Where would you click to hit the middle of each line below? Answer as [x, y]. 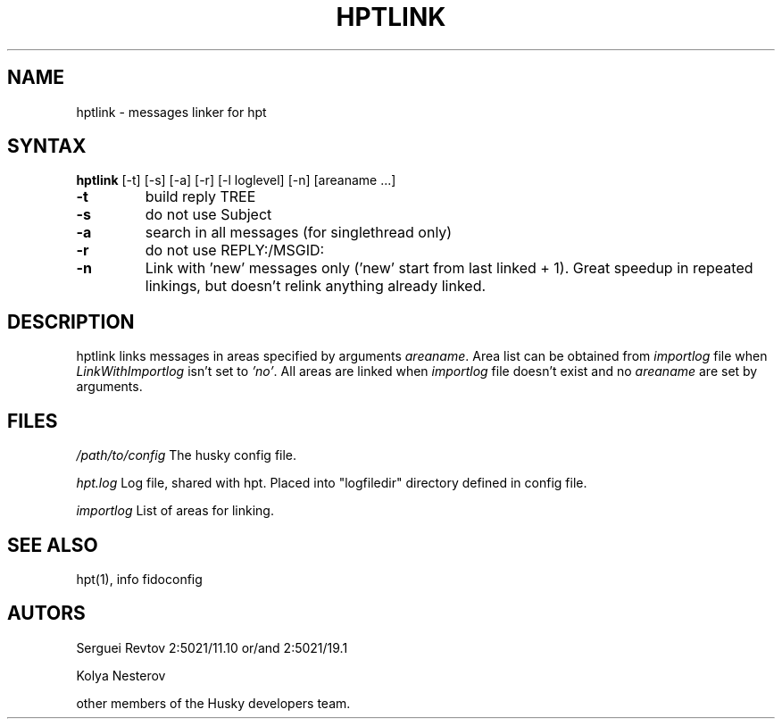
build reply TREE [200, 197]
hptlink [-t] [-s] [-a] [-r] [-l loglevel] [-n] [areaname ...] [236, 180]
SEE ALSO [53, 545]
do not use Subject [208, 215]
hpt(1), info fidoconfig [139, 579]
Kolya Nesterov [121, 675]
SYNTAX [47, 146]
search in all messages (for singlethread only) [299, 233]
